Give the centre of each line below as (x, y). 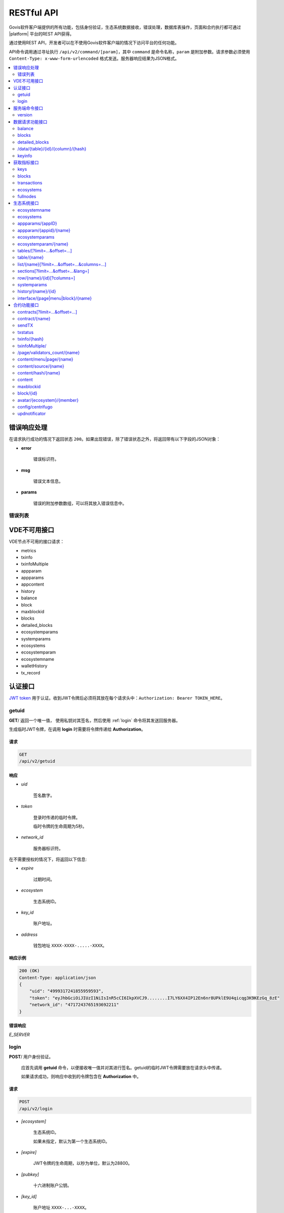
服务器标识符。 (48, 848)
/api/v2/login (36, 1108)
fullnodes (27, 196)
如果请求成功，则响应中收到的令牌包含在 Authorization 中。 (81, 1077)
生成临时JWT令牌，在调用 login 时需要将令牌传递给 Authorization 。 (77, 729)
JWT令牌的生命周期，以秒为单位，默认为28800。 (83, 1163)
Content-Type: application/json (58, 977)
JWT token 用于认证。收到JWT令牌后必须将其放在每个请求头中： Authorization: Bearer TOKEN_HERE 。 (117, 698)
